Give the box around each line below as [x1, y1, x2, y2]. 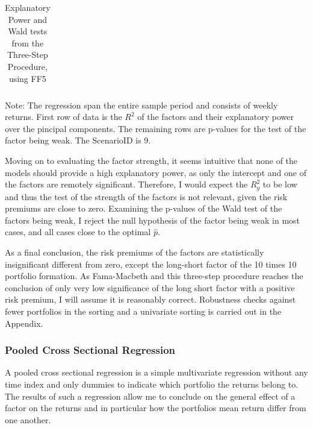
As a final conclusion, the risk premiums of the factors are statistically [5, 246, 264, 259]
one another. [5, 413, 51, 426]
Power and [8, 13, 48, 25]
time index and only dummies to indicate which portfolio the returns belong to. [5, 378, 299, 391]
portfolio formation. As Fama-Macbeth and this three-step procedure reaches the [5, 269, 303, 282]
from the [11, 36, 44, 49]
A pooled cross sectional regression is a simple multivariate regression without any [5, 366, 308, 379]
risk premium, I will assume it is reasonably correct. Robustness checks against [5, 293, 296, 306]
